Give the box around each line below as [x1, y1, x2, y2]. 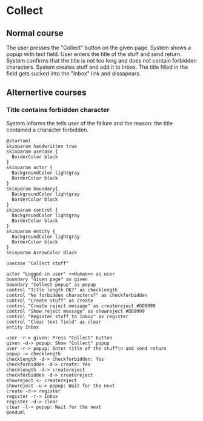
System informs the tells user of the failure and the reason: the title [6, 119, 173, 127]
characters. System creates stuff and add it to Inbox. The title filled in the [6, 63, 188, 71]
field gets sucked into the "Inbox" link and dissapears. [6, 70, 141, 77]
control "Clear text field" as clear [6, 319, 102, 325]
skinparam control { [6, 207, 59, 213]
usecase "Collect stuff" [6, 260, 69, 266]
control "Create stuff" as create [6, 297, 94, 304]
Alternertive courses [6, 88, 87, 98]
